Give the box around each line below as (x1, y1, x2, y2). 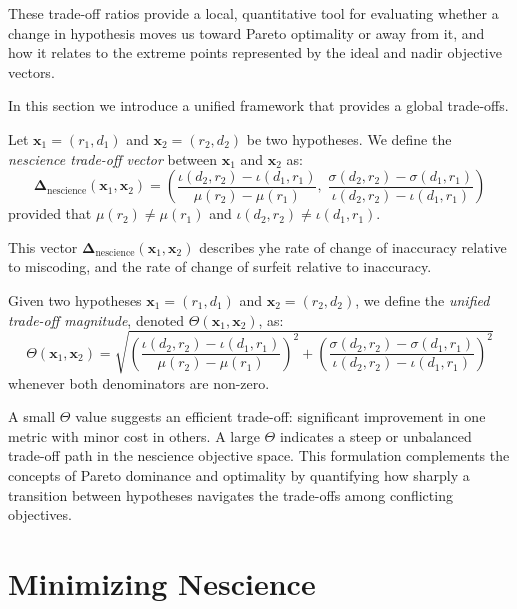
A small (8, 406, 56, 427)
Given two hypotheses (8, 289, 142, 310)
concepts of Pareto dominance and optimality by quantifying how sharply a (8, 465, 470, 486)
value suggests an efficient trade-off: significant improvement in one (75, 406, 486, 427)
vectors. (8, 61, 55, 82)
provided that (8, 203, 92, 224)
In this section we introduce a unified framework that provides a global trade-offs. (8, 95, 509, 116)
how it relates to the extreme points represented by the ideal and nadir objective (8, 42, 502, 63)
